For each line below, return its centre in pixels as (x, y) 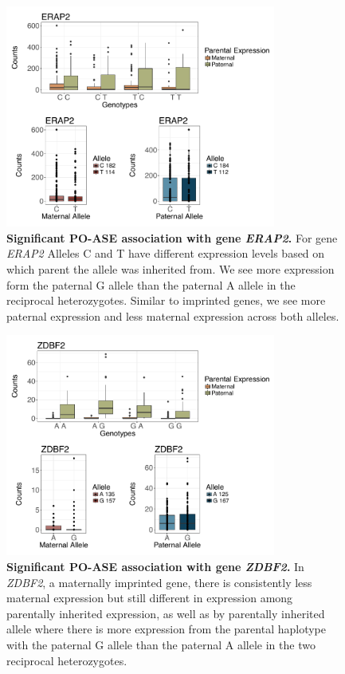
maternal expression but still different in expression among (150, 598)
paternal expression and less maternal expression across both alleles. (173, 315)
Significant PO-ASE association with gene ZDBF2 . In (155, 566)
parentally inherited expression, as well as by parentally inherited (166, 613)
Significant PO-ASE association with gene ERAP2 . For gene (172, 237)
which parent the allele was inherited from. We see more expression (171, 268)
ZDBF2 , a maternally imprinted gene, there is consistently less (159, 582)
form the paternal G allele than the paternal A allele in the (151, 284)
